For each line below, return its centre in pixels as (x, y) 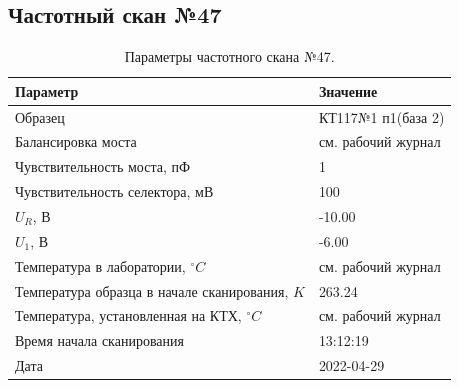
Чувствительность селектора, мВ (114, 191)
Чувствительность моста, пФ (103, 166)
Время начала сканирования (99, 340)
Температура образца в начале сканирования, (152, 290)
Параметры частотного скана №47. (229, 56)
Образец (40, 116)
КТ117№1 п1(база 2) (381, 116)
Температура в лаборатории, (100, 265)
